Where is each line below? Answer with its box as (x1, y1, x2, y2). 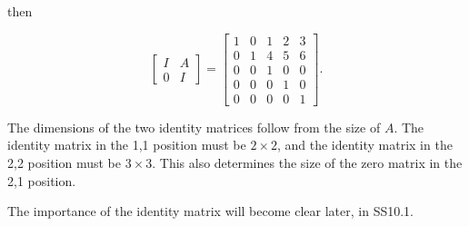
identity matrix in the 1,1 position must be (7, 135, 246, 154)
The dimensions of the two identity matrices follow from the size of (7, 117, 381, 136)
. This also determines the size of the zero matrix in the (152, 152, 463, 172)
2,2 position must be (7, 152, 121, 172)
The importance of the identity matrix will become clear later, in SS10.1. (7, 201, 414, 221)
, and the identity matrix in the (276, 135, 453, 154)
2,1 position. (7, 171, 76, 190)
